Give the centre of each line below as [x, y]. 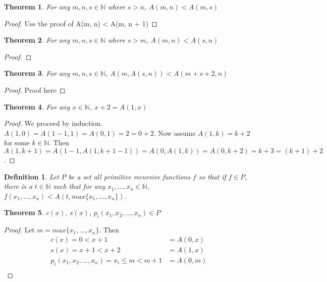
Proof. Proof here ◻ [35, 89]
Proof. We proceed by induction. [53, 123]
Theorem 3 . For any [37, 73]
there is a [18, 186]
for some [17, 142]
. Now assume [175, 133]
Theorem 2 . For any [37, 40]
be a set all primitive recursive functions [129, 176]
